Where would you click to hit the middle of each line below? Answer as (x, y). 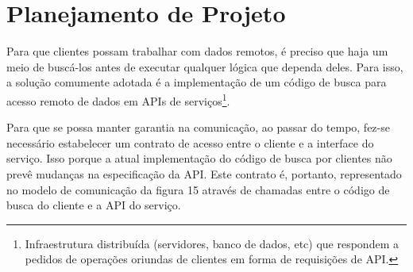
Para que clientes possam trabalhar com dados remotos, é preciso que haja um (197, 51)
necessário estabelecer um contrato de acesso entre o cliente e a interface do (190, 142)
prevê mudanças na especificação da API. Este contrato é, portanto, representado (204, 173)
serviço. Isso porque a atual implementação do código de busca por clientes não (199, 158)
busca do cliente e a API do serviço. (94, 205)
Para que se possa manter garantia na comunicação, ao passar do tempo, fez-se (198, 127)
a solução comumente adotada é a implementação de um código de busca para (197, 82)
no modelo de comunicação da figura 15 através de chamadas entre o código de (198, 189)
